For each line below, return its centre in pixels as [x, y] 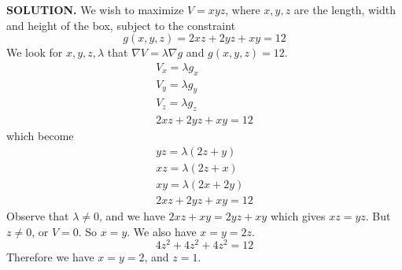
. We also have [162, 231]
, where [243, 9]
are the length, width [345, 9]
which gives [298, 216]
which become [40, 136]
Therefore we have [50, 257]
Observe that [38, 216]
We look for [35, 52]
